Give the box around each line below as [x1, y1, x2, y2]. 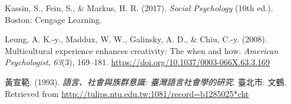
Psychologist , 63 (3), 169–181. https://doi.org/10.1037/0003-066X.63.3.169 [5, 56, 270, 68]
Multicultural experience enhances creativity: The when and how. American [5, 44, 279, 56]
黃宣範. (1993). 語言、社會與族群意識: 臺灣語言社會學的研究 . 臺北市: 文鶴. [5, 75, 287, 88]
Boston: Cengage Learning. [5, 13, 102, 25]
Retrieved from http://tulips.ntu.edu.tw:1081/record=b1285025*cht [5, 87, 249, 99]
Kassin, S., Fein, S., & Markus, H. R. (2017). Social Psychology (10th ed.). [5, 2, 273, 14]
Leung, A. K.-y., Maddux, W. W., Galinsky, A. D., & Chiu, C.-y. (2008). [5, 33, 267, 45]
